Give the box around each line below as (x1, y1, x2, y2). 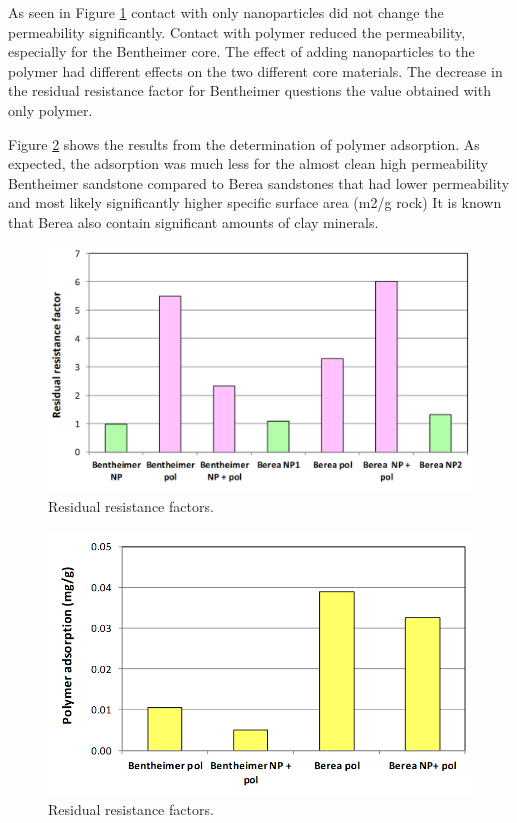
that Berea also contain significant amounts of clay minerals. (8, 211, 379, 232)
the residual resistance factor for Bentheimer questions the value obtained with (8, 80, 491, 101)
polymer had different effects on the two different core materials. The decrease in (8, 60, 503, 81)
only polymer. (8, 99, 93, 120)
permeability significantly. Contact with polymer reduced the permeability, (8, 21, 466, 42)
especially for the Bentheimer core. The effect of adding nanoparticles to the (8, 41, 475, 62)
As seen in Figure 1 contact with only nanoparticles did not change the (8, 2, 444, 22)
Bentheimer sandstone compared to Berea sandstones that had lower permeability (8, 172, 510, 193)
